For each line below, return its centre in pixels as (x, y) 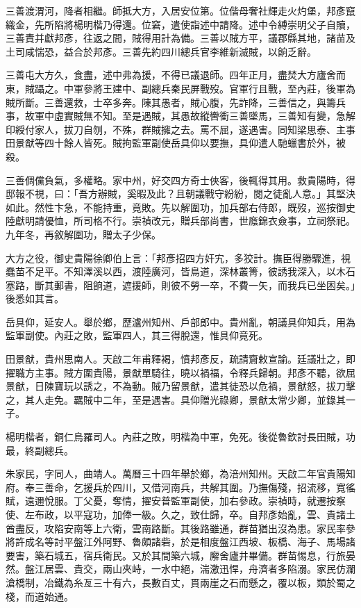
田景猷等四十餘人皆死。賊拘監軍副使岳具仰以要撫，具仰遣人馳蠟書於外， (171, 143)
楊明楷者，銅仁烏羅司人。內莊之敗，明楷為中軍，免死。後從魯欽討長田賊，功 (180, 437)
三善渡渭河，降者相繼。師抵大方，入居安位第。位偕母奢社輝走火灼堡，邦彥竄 (180, 10)
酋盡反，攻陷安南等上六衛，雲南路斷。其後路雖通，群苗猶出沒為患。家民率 (176, 528)
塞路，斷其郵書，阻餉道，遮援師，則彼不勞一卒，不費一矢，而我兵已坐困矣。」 (180, 285)
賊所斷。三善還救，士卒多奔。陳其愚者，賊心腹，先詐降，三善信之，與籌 (171, 102)
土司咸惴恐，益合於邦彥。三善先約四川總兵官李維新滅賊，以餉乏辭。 (161, 51)
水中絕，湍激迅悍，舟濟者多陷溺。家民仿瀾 (258, 569)
